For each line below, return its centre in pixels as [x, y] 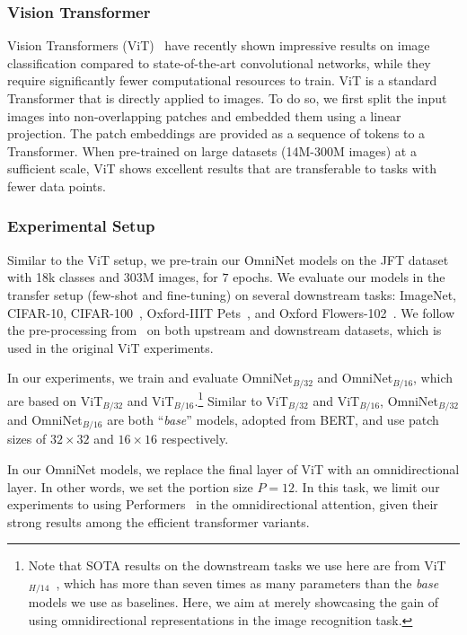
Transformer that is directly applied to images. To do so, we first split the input [227, 98]
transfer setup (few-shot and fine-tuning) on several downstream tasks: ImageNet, [232, 294]
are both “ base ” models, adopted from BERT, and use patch [273, 419]
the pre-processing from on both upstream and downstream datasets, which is [225, 330]
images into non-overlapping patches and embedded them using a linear [204, 115]
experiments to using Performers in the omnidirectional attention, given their [223, 504]
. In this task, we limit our [367, 486]
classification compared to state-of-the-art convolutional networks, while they [219, 62]
